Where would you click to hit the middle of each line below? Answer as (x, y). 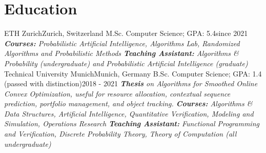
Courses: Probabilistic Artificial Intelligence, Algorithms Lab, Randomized (122, 43)
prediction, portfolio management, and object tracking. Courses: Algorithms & (128, 103)
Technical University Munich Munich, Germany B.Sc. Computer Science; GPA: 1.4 (133, 73)
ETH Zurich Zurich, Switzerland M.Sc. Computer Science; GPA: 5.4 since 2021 (126, 33)
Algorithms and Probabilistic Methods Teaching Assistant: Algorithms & (121, 53)
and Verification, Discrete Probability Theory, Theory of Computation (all (120, 134)
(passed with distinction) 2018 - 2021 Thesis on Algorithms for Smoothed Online (131, 83)
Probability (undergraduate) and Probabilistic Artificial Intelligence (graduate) (126, 63)
